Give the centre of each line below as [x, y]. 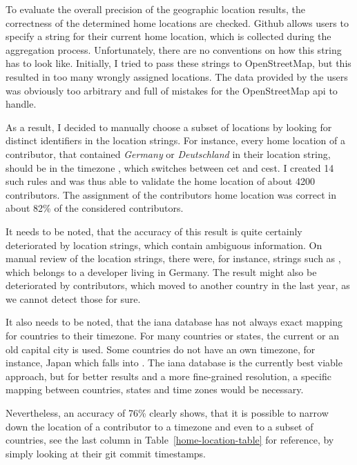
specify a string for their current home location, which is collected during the [168, 36]
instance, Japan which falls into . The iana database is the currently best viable [174, 363]
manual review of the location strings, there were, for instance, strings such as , [173, 258]
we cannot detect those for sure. [73, 298]
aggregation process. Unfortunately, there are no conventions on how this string [174, 49]
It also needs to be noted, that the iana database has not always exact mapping [174, 322]
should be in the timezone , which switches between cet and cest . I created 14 [170, 167]
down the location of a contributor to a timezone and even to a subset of [160, 426]
